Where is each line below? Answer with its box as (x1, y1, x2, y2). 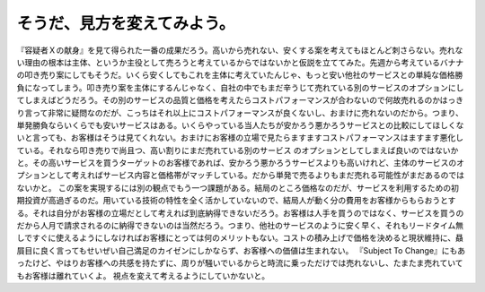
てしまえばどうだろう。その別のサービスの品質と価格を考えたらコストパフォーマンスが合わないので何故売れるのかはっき (16, 95, 464, 106)
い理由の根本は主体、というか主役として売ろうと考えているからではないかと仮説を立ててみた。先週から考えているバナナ (16, 56, 464, 67)
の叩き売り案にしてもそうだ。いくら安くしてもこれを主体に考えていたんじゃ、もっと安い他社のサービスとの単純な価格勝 (16, 70, 463, 81)
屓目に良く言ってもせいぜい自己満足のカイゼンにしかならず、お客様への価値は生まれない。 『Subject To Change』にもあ (16, 245, 466, 255)
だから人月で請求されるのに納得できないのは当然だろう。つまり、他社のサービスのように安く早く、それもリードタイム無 (16, 220, 464, 231)
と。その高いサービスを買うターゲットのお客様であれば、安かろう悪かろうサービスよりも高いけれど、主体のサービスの (16, 158, 457, 168)
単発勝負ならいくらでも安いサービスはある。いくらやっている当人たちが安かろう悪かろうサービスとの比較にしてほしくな (16, 119, 464, 130)
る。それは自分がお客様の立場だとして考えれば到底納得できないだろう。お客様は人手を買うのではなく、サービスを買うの (16, 207, 464, 219)
